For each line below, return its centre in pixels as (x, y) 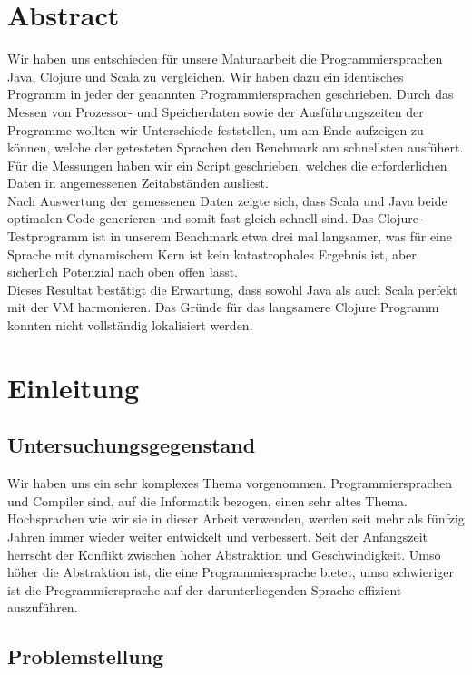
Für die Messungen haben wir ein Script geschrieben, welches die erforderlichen (227, 165)
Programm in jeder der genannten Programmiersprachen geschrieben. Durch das (231, 94)
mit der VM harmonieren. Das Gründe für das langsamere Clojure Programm (223, 307)
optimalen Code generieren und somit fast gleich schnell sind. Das (191, 218)
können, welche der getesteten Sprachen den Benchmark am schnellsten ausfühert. (236, 147)
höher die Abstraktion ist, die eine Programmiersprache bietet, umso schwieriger (231, 572)
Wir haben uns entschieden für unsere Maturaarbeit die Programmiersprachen (225, 59)
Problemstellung (86, 656)
